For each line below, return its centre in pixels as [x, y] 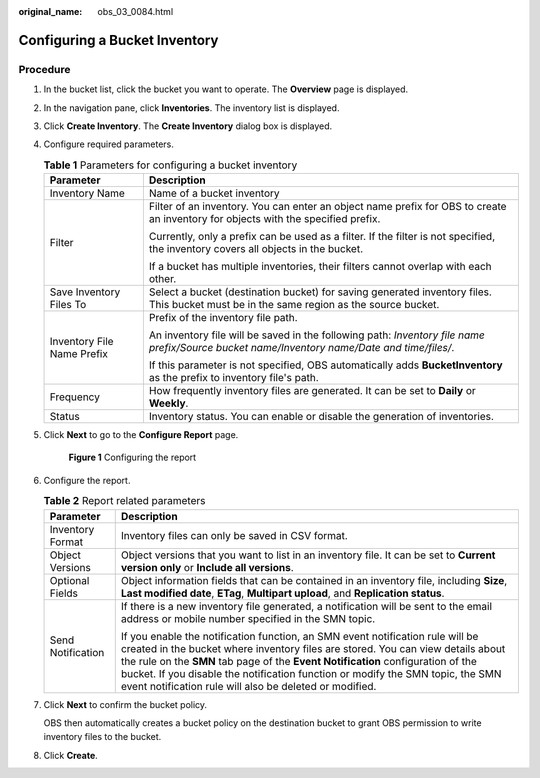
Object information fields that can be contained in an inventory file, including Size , [314, 580]
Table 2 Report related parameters [124, 501]
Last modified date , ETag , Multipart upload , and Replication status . [282, 593]
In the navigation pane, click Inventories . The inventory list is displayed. [191, 107]
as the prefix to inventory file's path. [233, 378]
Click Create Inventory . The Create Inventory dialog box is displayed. [188, 126]
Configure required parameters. [109, 144]
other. [162, 279]
